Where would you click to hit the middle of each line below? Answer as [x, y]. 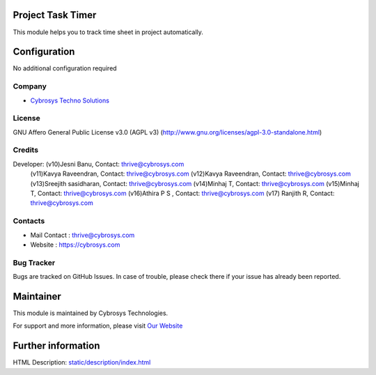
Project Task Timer [55, 15]
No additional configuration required [65, 68]
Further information [56, 346]
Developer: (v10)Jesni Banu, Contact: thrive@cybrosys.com [99, 164]
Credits [25, 150]
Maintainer [37, 296]
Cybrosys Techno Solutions [70, 100]
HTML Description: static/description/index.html [82, 362]
